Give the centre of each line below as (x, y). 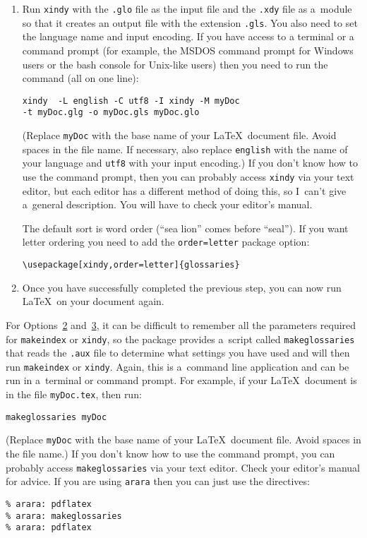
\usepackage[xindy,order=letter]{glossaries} (131, 265)
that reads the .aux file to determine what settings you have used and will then (178, 353)
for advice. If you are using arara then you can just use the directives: (158, 481)
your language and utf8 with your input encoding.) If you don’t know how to (190, 163)
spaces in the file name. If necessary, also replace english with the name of (185, 149)
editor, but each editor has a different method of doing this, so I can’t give (184, 190)
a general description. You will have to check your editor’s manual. (167, 204)
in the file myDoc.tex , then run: (74, 394)
